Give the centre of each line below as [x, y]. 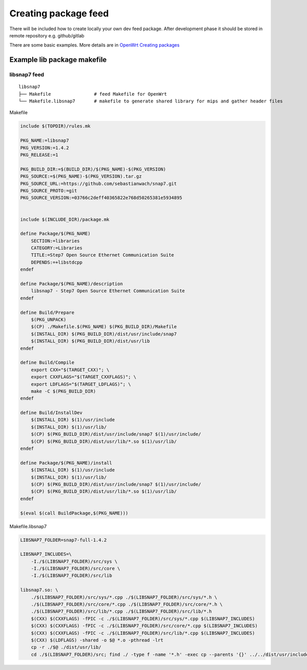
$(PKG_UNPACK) [49, 320]
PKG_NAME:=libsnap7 [45, 141]
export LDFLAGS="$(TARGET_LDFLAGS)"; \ [81, 384]
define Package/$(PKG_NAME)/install [66, 463]
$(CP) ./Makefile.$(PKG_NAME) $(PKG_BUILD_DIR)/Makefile [104, 327]
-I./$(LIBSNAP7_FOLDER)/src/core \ [75, 569]
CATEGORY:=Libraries [57, 248]
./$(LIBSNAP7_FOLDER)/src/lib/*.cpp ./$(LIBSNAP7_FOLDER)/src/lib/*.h [122, 611]
